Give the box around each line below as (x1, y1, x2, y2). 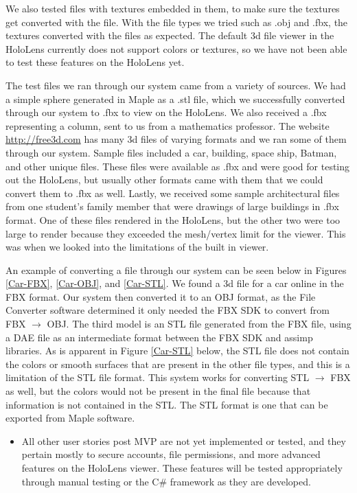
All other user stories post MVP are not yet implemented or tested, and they (21, 433, 346, 448)
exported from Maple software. (5, 411, 135, 425)
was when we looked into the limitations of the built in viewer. (5, 240, 269, 254)
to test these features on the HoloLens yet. (5, 55, 185, 69)
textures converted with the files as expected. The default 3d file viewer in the (5, 28, 334, 43)
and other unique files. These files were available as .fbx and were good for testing (5, 159, 350, 173)
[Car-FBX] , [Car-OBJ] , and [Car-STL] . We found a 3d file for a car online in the (5, 276, 344, 290)
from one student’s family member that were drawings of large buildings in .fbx (5, 199, 339, 214)
